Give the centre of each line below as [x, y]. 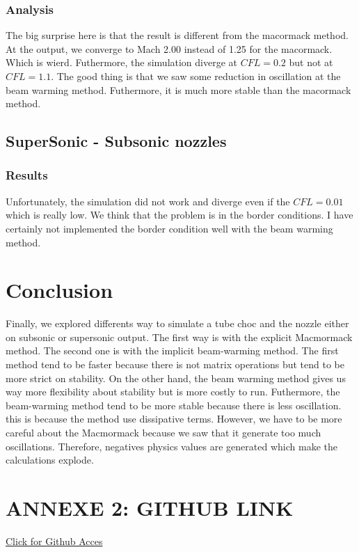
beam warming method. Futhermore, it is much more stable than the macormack [178, 89]
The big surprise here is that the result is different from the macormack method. [177, 35]
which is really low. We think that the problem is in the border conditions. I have [179, 215]
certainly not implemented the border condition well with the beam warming [169, 228]
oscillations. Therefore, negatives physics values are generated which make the [171, 446]
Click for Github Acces [54, 541]
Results [27, 175]
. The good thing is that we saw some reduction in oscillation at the [196, 76]
